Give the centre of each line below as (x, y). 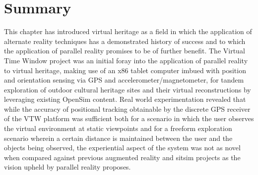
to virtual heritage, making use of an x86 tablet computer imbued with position (125, 70)
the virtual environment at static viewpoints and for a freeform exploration (118, 128)
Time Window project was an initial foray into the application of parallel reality (126, 60)
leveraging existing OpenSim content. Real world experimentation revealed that (125, 99)
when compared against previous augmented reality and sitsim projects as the (122, 157)
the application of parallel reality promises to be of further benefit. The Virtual (125, 51)
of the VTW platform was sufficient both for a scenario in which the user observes (129, 118)
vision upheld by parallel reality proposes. (67, 167)
